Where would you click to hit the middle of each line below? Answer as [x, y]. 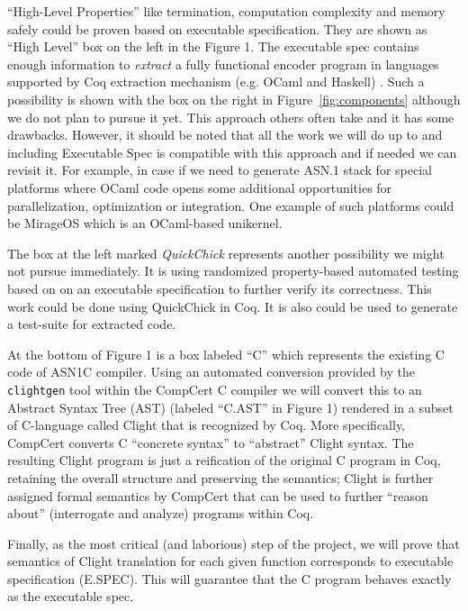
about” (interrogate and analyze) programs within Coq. [161, 513]
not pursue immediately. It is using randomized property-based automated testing [233, 271]
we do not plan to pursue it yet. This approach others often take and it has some [231, 117]
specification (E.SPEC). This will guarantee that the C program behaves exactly [229, 578]
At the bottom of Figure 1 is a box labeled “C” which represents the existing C [226, 354]
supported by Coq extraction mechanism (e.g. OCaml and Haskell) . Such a [216, 82]
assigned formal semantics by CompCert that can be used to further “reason [218, 495]
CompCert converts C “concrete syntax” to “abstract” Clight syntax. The [211, 442]
